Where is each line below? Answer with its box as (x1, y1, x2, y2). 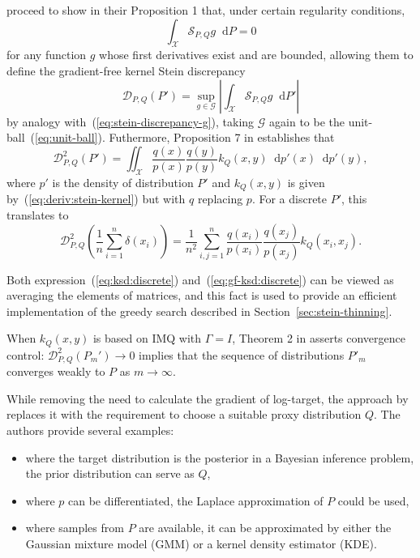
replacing (197, 190, 243, 207)
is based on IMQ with (92, 330, 202, 347)
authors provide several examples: (6, 422, 174, 439)
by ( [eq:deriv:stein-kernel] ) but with (6, 190, 186, 207)
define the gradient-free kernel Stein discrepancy (6, 62, 246, 79)
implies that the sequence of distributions (139, 346, 345, 363)
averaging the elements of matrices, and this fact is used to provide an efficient (6, 287, 397, 304)
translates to (6, 207, 69, 224)
